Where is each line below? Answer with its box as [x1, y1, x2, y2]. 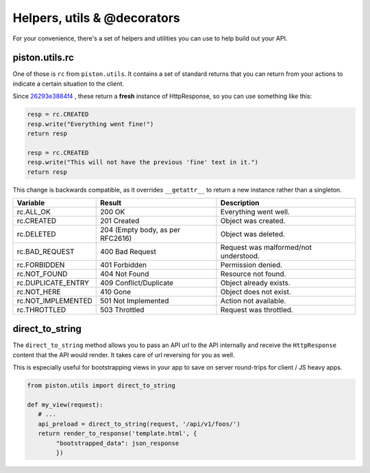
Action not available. [220, 296, 286, 305]
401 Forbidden [100, 260, 147, 270]
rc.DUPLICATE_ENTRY [16, 278, 89, 287]
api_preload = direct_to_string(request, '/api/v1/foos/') [38, 420, 241, 428]
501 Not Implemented [100, 296, 169, 305]
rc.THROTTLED [16, 305, 66, 314]
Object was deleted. [220, 229, 286, 239]
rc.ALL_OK [16, 207, 51, 216]
